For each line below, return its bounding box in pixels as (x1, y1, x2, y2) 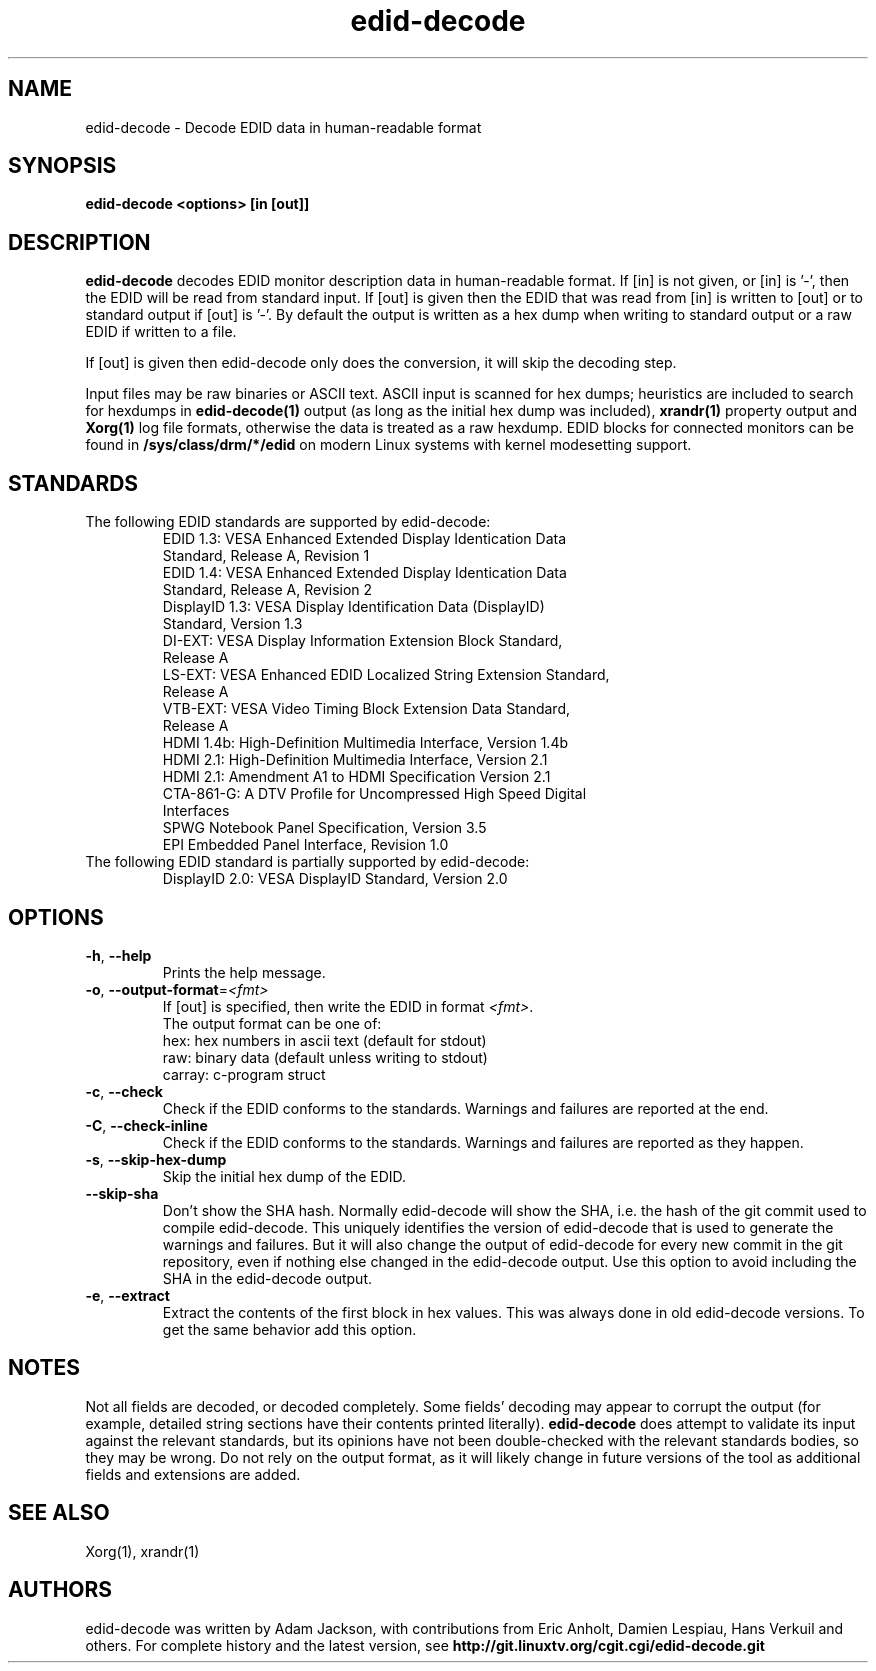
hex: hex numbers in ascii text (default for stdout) (162, 1031, 487, 1049)
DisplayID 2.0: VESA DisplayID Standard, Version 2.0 (162, 870, 508, 888)
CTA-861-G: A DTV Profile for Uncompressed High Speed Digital (162, 785, 587, 803)
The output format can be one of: (162, 1014, 382, 1032)
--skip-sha (85, 1184, 159, 1202)
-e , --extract (85, 1286, 170, 1304)
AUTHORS (8, 1577, 113, 1603)
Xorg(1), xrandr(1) (85, 1542, 200, 1560)
